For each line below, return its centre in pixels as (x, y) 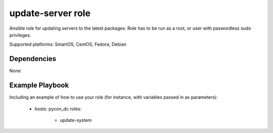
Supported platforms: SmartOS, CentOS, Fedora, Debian (68, 44)
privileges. (20, 35)
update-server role (50, 13)
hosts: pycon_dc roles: (58, 109)
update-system (76, 120)
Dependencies (33, 59)
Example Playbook (39, 85)
